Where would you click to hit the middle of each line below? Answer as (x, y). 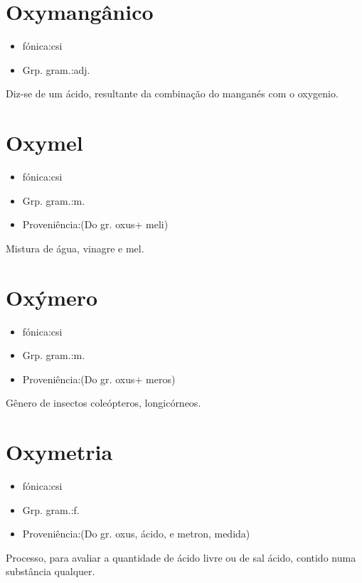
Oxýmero (52, 297)
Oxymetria (59, 452)
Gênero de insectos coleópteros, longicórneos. (103, 403)
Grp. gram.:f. (51, 509)
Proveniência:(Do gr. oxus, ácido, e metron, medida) (136, 534)
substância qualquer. (50, 571)
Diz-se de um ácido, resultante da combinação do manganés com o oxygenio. (172, 93)
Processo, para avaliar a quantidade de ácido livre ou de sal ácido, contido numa (181, 557)
